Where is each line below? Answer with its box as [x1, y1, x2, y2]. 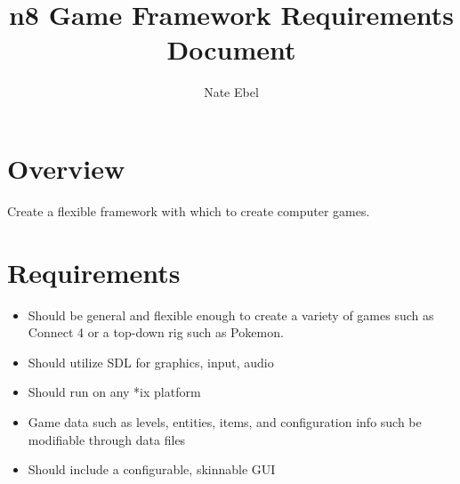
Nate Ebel [204, 83, 259, 101]
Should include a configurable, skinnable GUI [28, 460, 276, 479]
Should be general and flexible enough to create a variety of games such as [28, 305, 434, 324]
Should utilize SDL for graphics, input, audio [28, 352, 274, 371]
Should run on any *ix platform [28, 383, 201, 401]
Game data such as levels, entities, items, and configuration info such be [28, 412, 422, 431]
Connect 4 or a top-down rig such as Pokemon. [28, 323, 284, 342]
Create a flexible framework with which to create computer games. [7, 201, 370, 220]
